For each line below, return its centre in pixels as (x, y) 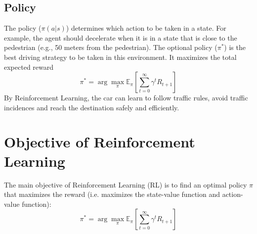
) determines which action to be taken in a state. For (146, 28)
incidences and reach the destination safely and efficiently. (92, 107)
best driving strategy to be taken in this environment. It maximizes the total (120, 57)
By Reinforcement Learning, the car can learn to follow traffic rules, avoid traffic (126, 98)
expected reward (29, 67)
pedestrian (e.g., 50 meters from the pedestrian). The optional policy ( (111, 47)
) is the (235, 47)
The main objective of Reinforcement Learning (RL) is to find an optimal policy (126, 184)
